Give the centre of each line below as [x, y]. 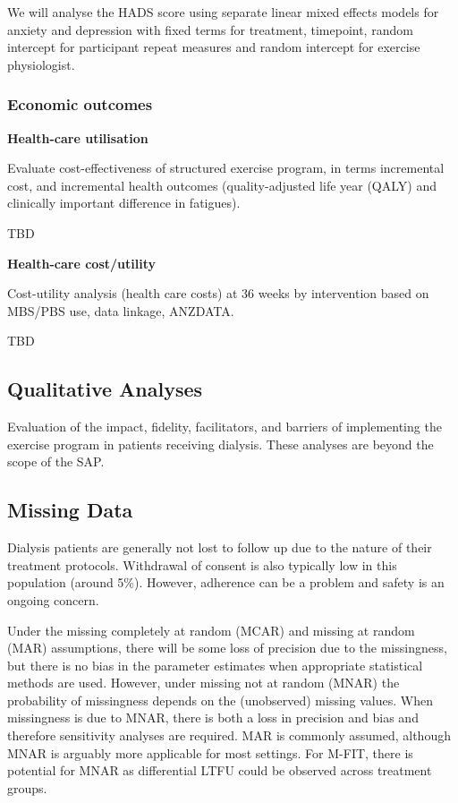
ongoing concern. [53, 599]
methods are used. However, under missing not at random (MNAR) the [204, 683]
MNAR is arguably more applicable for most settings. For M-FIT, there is [210, 752]
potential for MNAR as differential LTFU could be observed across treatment [220, 770]
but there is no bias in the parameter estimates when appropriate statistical [215, 665]
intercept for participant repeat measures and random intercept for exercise [214, 47]
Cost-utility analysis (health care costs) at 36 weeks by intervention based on [218, 293]
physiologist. [41, 64]
